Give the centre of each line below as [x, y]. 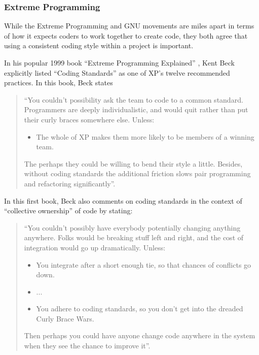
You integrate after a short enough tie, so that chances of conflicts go [144, 264]
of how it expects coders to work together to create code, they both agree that [126, 35]
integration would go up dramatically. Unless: [95, 247]
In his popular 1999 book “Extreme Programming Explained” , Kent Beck [119, 62]
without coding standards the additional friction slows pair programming [137, 173]
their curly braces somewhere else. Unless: [89, 119]
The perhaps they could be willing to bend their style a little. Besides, [133, 163]
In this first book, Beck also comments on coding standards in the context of [123, 200]
